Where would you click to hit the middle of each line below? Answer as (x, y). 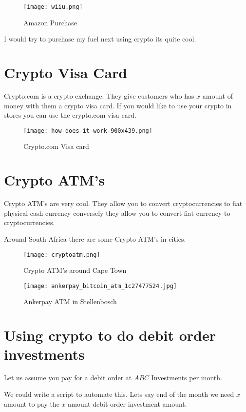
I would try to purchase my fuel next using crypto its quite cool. (100, 39)
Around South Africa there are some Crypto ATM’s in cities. (95, 238)
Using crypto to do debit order (110, 335)
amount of (218, 95)
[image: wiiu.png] (53, 7)
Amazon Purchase (50, 22)
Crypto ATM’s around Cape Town (75, 270)
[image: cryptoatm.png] (62, 255)
